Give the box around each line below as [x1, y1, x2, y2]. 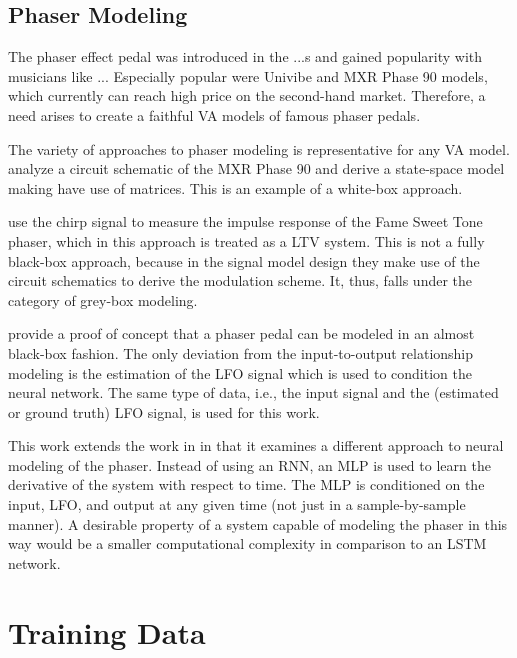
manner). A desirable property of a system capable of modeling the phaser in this [8, 513, 508, 534]
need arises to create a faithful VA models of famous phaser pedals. [8, 104, 421, 125]
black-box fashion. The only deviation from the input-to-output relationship [8, 342, 474, 363]
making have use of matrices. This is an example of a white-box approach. [8, 177, 463, 198]
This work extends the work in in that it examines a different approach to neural [8, 435, 504, 456]
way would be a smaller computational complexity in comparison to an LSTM [8, 533, 487, 554]
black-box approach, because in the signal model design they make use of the [8, 250, 480, 271]
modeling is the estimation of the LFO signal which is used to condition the [8, 362, 472, 383]
